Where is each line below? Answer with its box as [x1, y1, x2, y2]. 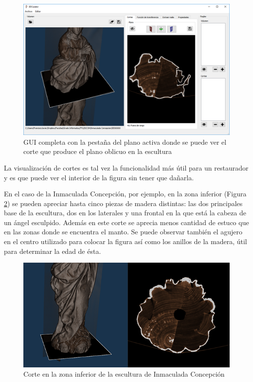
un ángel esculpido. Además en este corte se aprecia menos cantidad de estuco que [4, 217, 249, 227]
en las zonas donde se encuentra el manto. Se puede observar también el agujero [4, 227, 243, 237]
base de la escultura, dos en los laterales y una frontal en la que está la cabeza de [4, 208, 246, 218]
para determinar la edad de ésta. [4, 246, 101, 256]
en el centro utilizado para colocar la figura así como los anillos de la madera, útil [4, 236, 247, 247]
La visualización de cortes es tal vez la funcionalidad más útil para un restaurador [4, 162, 249, 172]
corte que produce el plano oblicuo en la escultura [23, 146, 172, 156]
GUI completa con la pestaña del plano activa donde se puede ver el [23, 136, 227, 147]
